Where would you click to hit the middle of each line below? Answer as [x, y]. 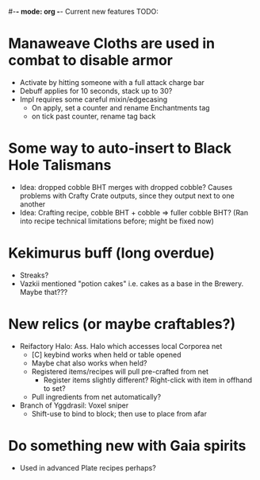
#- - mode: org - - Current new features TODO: [83, 12]
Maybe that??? [44, 292]
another [32, 204]
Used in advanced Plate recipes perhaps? [88, 467]
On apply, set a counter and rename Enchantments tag [120, 107]
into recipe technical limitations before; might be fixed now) [117, 221]
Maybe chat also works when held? [89, 363]
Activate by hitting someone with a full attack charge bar [112, 82]
